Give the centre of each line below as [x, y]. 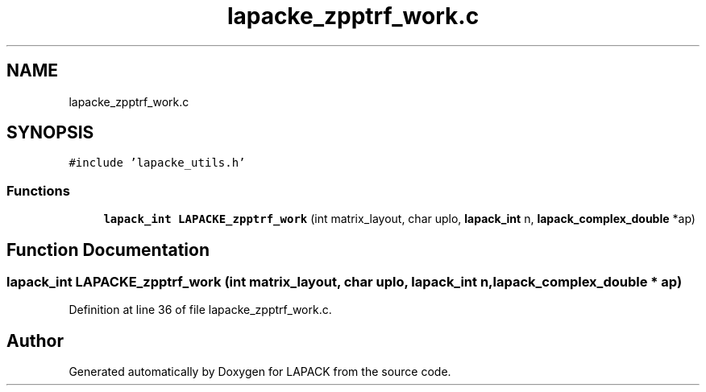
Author [35, 340]
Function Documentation [108, 250]
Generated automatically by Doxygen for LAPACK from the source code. [260, 372]
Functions [38, 190]
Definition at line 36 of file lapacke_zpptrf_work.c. [200, 310]
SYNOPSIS [50, 133]
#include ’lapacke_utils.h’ [157, 163]
